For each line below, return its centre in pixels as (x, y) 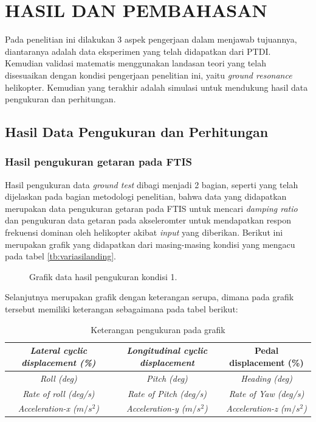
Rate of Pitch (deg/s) (167, 393)
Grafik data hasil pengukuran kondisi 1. (103, 276)
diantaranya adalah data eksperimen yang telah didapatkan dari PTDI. (138, 51)
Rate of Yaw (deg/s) (266, 393)
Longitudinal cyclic (167, 350)
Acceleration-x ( (47, 408)
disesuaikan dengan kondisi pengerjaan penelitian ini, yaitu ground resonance (149, 75)
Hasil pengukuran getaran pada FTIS (98, 162)
